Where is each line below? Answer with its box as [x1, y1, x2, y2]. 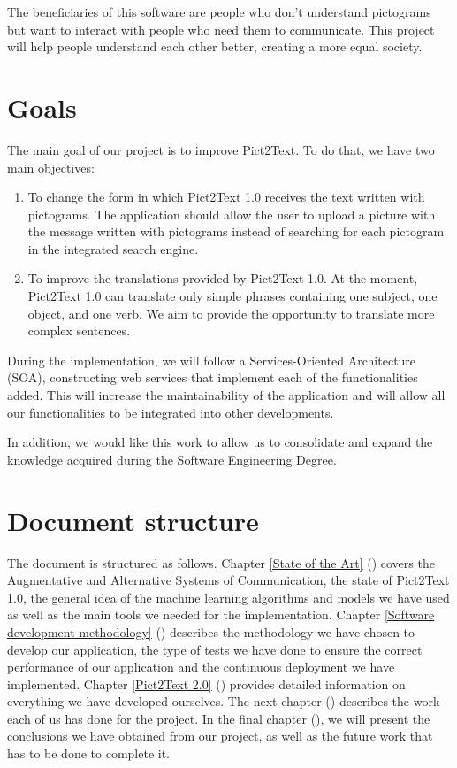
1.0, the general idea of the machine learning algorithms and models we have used [7, 588, 450, 606]
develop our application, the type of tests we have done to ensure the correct [7, 640, 423, 658]
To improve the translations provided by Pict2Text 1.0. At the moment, [27, 269, 418, 288]
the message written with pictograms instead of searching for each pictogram [27, 222, 445, 241]
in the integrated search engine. [27, 239, 199, 257]
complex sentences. [27, 321, 131, 340]
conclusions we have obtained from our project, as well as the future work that [7, 726, 433, 745]
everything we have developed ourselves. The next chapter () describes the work [7, 692, 440, 710]
